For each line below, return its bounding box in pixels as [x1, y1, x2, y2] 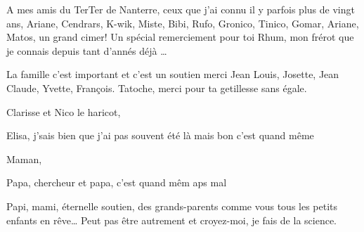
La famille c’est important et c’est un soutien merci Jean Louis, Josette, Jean [6, 67, 339, 82]
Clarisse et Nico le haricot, [6, 104, 121, 119]
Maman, [6, 151, 42, 166]
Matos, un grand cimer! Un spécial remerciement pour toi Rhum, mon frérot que [6, 30, 354, 44]
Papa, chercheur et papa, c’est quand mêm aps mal [6, 175, 227, 190]
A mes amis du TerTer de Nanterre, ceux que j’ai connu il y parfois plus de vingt [6, 2, 355, 16]
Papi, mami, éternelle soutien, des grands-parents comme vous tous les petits [6, 198, 338, 213]
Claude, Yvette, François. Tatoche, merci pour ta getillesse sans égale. [6, 80, 307, 95]
